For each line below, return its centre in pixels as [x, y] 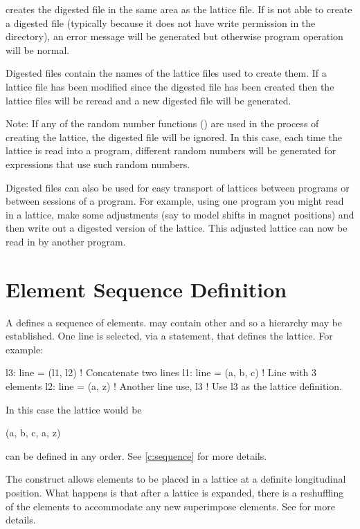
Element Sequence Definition [146, 289]
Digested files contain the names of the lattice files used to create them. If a [166, 73]
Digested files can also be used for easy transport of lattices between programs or [178, 187]
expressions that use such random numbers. [98, 164]
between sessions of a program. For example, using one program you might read [175, 201]
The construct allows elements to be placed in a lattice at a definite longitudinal [176, 479]
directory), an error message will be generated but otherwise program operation [174, 36]
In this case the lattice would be [74, 409]
